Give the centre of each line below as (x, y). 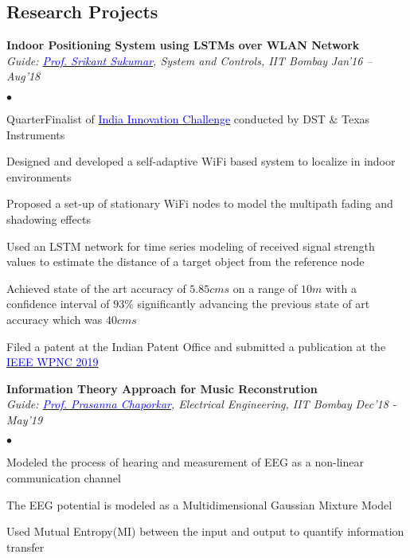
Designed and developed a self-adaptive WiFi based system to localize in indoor (201, 161)
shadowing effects (49, 219)
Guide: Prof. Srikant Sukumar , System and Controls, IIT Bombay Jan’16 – (189, 60)
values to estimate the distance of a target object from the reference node (185, 261)
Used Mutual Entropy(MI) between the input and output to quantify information (205, 531)
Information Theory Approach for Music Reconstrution (162, 388)
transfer (25, 546)
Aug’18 (23, 76)
